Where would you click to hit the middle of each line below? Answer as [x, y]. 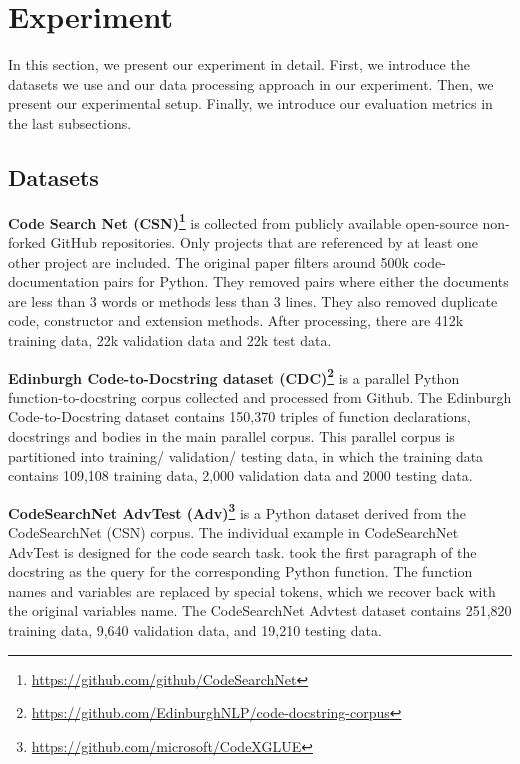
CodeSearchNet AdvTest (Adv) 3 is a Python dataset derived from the [237, 511]
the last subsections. [70, 122]
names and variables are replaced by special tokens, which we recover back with [252, 590]
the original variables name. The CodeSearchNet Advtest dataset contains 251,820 [260, 610]
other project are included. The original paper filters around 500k [208, 261]
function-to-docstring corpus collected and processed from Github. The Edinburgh [260, 396]
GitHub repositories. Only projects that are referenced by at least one [264, 241]
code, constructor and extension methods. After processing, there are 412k [236, 320]
